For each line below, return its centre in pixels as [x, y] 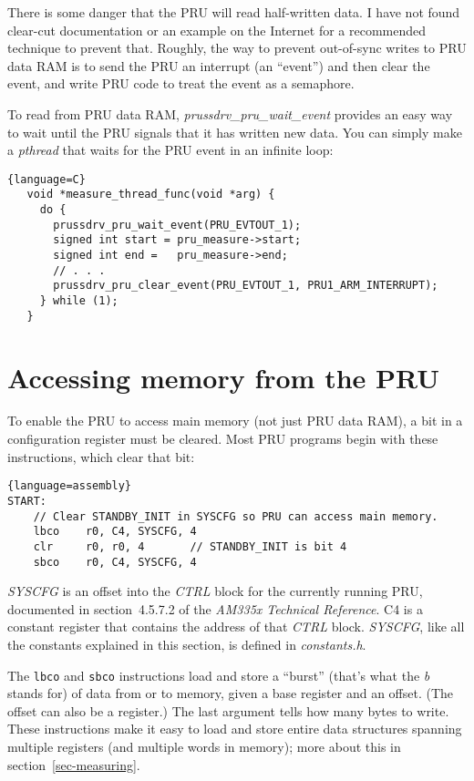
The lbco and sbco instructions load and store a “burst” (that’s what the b [219, 675]
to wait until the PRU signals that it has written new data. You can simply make [235, 132]
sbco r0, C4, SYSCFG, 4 [115, 562]
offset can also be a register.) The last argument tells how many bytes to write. [228, 710]
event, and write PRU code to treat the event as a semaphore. [181, 83]
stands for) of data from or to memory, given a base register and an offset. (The [231, 693]
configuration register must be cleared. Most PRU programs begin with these [223, 439]
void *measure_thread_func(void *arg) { [151, 195]
